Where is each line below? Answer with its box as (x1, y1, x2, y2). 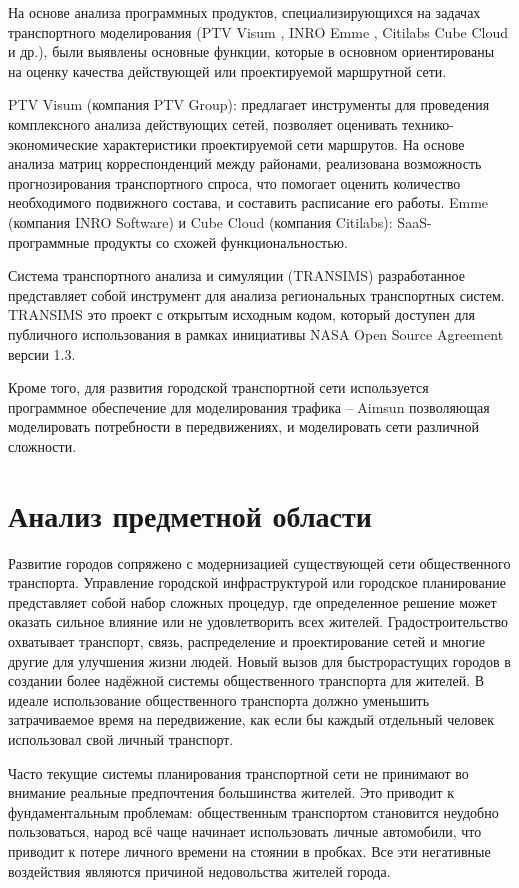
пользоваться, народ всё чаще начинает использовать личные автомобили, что (8, 821, 482, 842)
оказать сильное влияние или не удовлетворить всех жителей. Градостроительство (8, 611, 509, 632)
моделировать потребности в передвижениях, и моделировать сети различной (8, 416, 479, 437)
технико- (402, 113, 454, 134)
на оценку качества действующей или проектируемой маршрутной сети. (8, 60, 447, 81)
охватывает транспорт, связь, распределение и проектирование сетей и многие (8, 630, 485, 651)
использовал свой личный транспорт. (8, 728, 234, 749)
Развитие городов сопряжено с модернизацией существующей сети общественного (8, 552, 511, 573)
